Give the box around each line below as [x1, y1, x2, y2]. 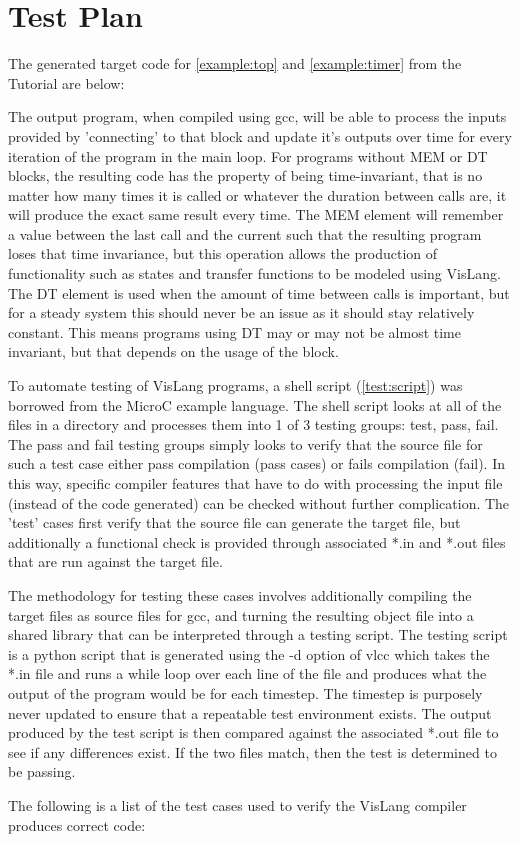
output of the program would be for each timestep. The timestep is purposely [8, 682, 483, 703]
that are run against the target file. [8, 551, 223, 572]
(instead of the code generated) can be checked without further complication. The [8, 492, 510, 513]
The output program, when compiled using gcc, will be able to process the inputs [8, 106, 507, 127]
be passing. [8, 761, 76, 782]
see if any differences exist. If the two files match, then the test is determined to [8, 741, 497, 762]
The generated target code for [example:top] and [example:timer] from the [8, 53, 462, 74]
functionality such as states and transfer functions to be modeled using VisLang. [8, 263, 501, 284]
